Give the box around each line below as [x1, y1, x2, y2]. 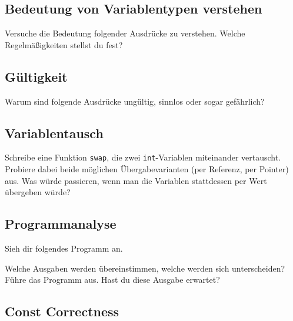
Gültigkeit [5, 67, 68, 85]
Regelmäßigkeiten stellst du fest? [5, 38, 123, 51]
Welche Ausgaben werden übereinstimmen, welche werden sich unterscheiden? [5, 262, 285, 274]
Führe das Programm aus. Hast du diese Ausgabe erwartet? [5, 273, 220, 286]
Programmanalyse [5, 215, 116, 233]
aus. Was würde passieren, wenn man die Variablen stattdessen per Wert [5, 174, 267, 186]
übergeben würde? [5, 186, 71, 198]
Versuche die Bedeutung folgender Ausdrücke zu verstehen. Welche [5, 27, 245, 39]
